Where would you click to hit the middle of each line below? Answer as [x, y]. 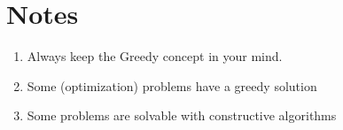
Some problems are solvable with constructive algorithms [182, 115]
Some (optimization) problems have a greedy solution [172, 85]
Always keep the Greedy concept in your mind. [155, 56]
